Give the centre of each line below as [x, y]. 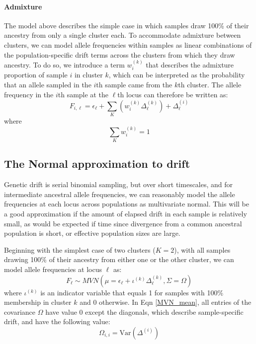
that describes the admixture [190, 64]
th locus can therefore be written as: [173, 94]
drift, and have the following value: [57, 321]
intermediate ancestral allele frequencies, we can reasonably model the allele [120, 194]
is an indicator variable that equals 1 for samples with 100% [132, 292]
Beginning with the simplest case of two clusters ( [80, 249]
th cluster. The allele [210, 84]
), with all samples [202, 249]
